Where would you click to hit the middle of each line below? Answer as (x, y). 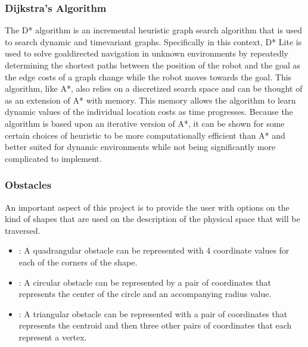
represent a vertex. (53, 337)
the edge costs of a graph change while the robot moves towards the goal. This (148, 76)
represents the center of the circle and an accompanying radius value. (145, 294)
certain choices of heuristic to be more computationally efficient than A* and (145, 135)
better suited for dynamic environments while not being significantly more (140, 147)
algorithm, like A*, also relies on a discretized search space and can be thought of (154, 88)
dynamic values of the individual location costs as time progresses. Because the (149, 112)
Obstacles (28, 185)
